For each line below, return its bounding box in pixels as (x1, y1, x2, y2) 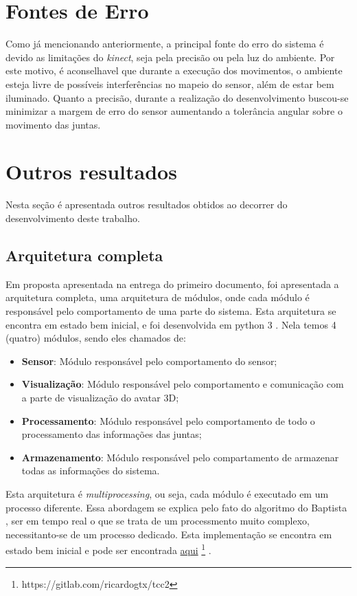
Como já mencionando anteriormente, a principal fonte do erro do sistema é (5, 36, 324, 51)
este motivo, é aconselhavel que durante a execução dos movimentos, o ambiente (5, 63, 343, 78)
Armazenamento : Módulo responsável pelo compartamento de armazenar (21, 450, 339, 464)
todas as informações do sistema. (21, 463, 160, 478)
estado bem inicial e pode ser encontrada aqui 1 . (5, 541, 211, 557)
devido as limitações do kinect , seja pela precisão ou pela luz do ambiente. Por (5, 49, 335, 64)
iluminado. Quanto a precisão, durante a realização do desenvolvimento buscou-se (5, 90, 349, 104)
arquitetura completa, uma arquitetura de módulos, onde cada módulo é (5, 290, 310, 305)
